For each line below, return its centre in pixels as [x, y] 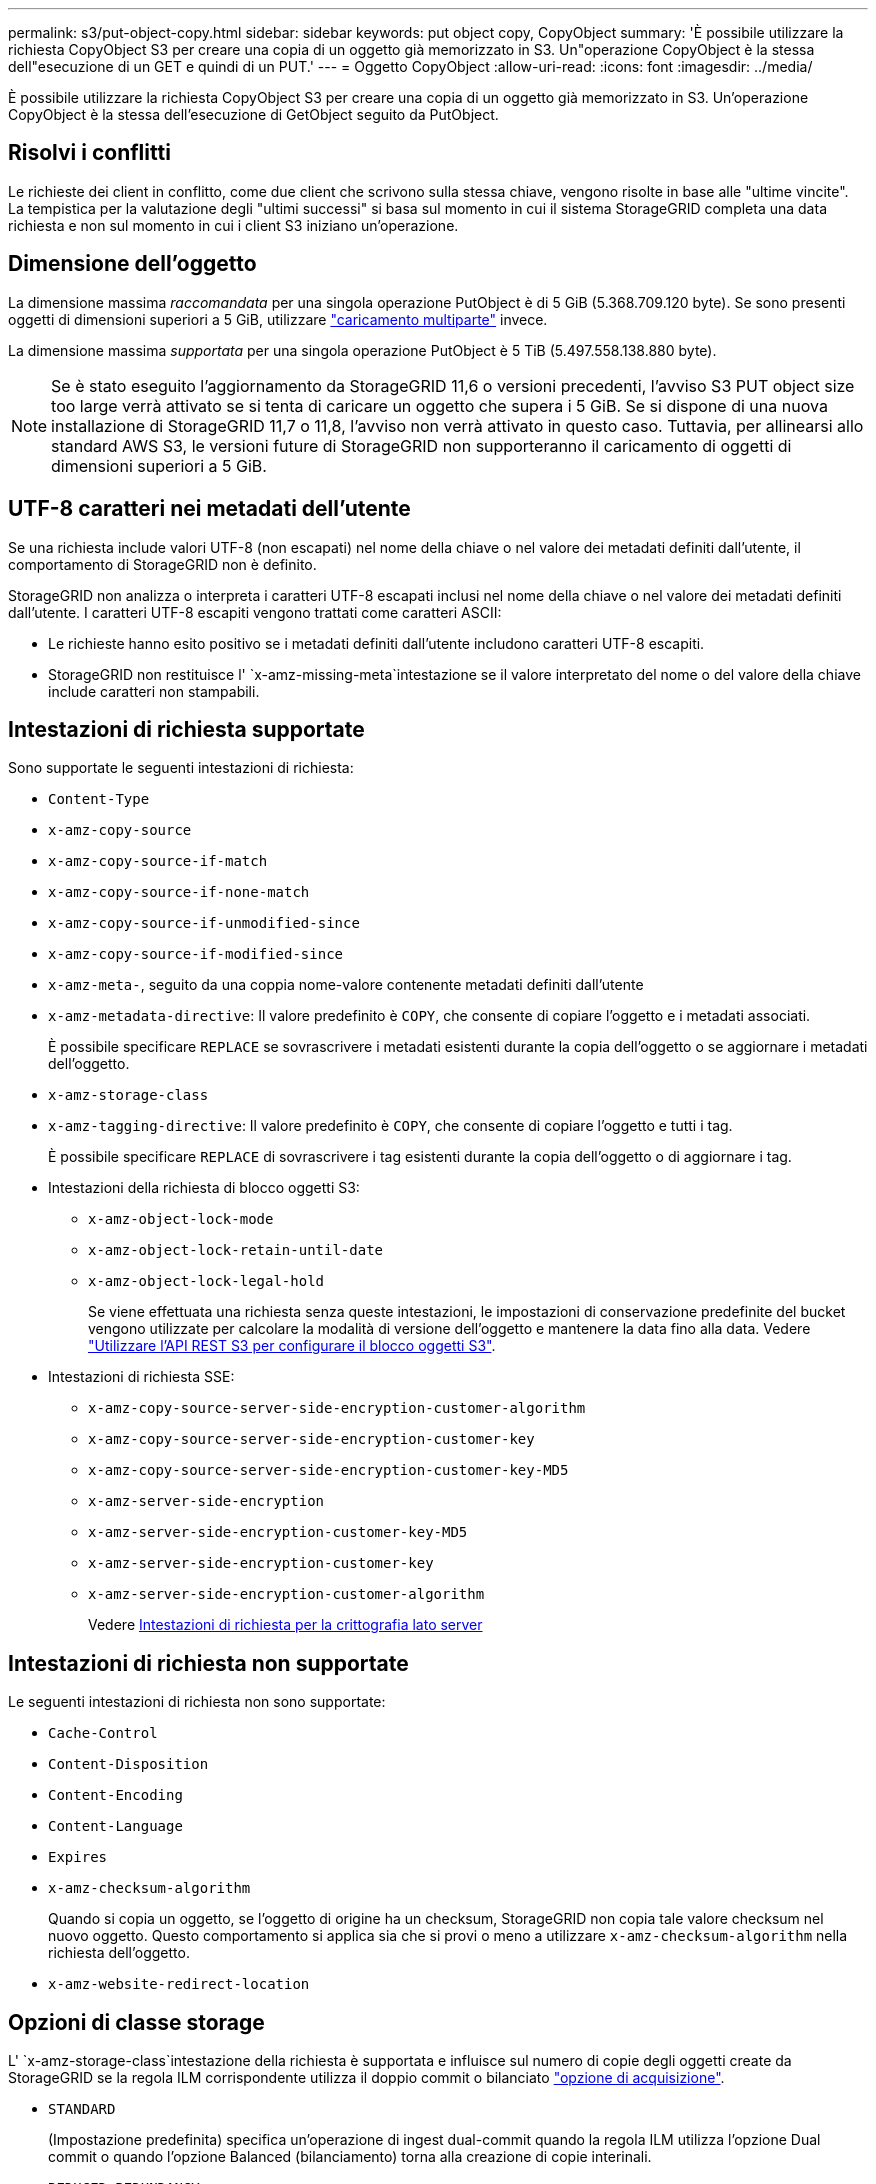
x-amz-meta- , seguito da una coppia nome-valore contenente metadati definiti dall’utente [346, 985]
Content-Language [115, 1826]
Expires [78, 1857]
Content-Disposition [128, 1764]
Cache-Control [103, 1733]
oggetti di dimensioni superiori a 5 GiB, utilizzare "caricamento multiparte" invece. [278, 319]
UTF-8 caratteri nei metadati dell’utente [209, 509]
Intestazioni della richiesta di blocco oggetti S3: [204, 1188]
